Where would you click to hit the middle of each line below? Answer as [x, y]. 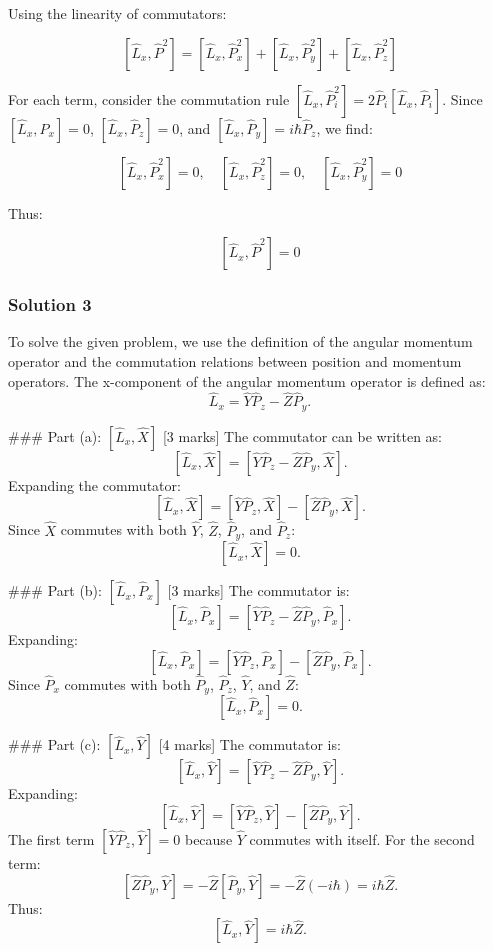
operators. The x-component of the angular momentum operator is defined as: [247, 380]
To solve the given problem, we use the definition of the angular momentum [240, 341]
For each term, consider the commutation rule [149, 98]
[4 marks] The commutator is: [249, 744]
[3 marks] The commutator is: [258, 590]
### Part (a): [55, 435]
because [208, 838]
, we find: [344, 127]
